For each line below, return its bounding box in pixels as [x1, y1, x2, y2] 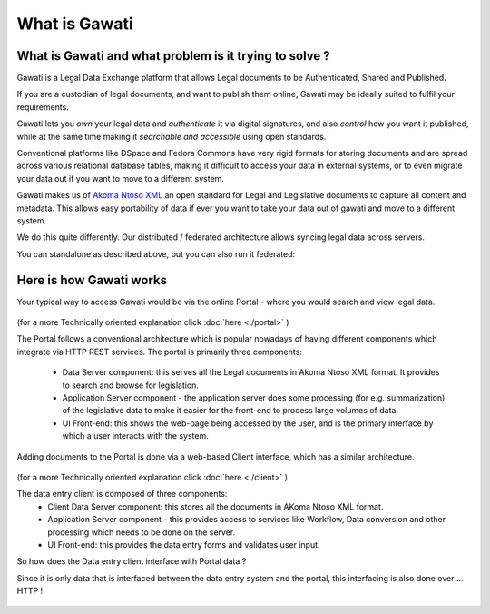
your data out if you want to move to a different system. [16, 173, 224, 183]
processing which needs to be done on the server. [47, 527, 236, 538]
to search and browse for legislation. [62, 380, 200, 391]
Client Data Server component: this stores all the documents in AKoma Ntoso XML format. [47, 500, 384, 512]
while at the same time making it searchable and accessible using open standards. [16, 131, 327, 142]
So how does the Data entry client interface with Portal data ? [16, 556, 247, 567]
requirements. [16, 101, 70, 113]
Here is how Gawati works [16, 272, 168, 288]
